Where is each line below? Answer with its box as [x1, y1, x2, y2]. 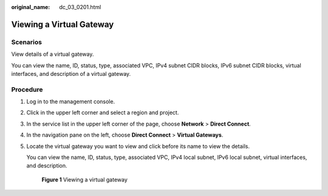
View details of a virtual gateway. [11, 50, 94, 58]
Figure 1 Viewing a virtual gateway [41, 176, 128, 183]
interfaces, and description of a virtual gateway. [11, 70, 131, 77]
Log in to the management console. [26, 98, 115, 106]
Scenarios [11, 38, 43, 46]
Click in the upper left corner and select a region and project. [26, 109, 179, 117]
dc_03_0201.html [59, 4, 101, 10]
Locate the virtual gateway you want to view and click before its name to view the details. [26, 143, 250, 150]
